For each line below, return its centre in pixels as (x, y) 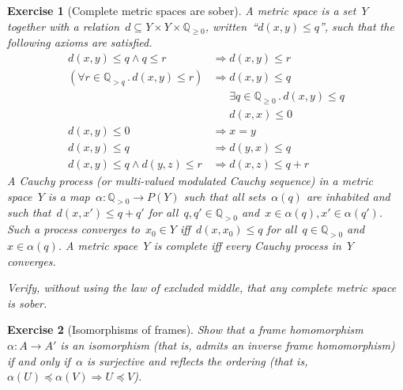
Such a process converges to (73, 229)
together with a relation (64, 26)
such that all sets (225, 196)
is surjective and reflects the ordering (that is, (197, 360)
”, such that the (356, 26)
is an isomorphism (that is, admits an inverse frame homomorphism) (228, 345)
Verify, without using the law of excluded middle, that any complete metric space (202, 288)
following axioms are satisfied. (80, 42)
